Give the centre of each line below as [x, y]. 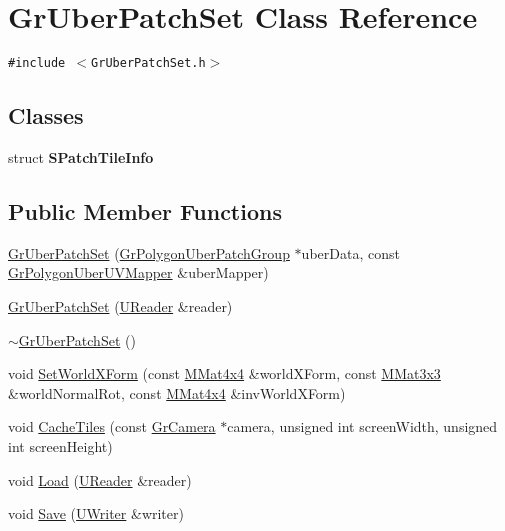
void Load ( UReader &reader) [100, 479]
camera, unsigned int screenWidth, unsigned [362, 426]
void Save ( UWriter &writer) [96, 513]
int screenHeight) [60, 445]
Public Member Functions [145, 210]
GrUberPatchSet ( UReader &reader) [120, 305]
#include [37, 63]
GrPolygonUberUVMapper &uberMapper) [138, 272]
